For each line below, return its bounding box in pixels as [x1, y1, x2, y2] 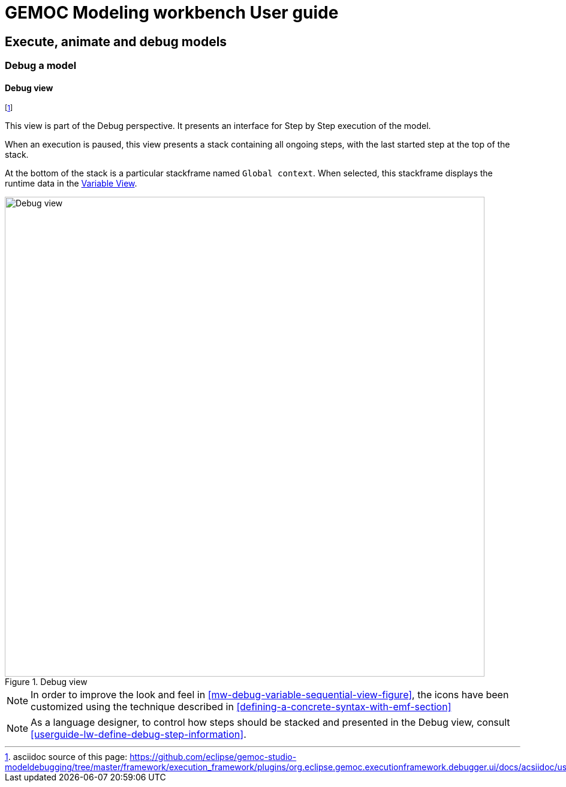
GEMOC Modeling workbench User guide [5, 2, 339, 23]
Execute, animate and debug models [5, 34, 227, 49]
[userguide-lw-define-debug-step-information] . [31, 728, 246, 741]
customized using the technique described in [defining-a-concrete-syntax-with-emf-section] [31, 701, 451, 713]
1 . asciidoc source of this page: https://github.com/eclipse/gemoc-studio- [5, 752, 297, 762]
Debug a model [5, 59, 77, 72]
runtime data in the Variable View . [5, 178, 137, 189]
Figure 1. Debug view [5, 677, 88, 687]
